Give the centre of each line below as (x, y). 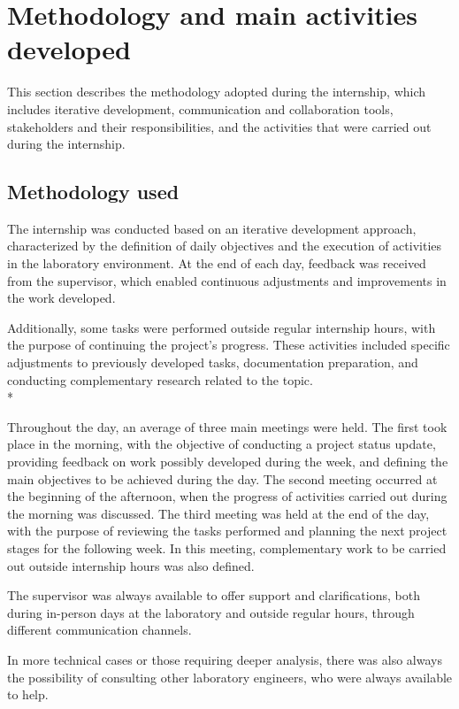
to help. (28, 694)
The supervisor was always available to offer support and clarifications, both (214, 595)
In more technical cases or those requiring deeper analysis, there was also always (225, 659)
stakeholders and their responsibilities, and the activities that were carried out (219, 126)
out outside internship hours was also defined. (131, 565)
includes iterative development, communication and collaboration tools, (200, 108)
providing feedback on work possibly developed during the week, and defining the (228, 462)
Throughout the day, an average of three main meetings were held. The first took (227, 426)
